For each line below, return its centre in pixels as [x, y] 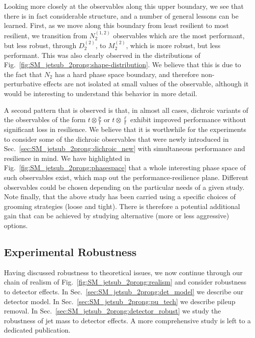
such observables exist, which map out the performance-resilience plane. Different [126, 177]
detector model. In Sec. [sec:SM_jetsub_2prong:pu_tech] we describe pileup [120, 301]
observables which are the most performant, [179, 35]
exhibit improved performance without [188, 119]
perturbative [23, 84]
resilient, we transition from [46, 35]
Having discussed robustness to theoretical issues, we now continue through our [123, 272]
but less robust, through [40, 45]
